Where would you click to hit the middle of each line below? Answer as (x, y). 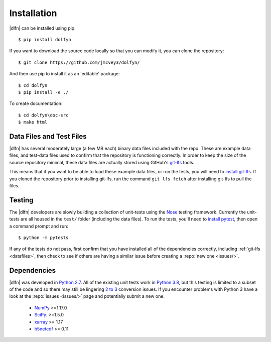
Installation (33, 13)
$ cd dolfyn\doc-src (43, 115)
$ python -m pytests (43, 238)
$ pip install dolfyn (45, 39)
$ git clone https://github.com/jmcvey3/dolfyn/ (79, 62)
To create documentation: (36, 103)
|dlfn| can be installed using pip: (42, 28)
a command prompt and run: (39, 226)
